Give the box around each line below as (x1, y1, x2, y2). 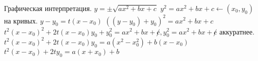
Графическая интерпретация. (4, 3, 92, 13)
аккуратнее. (219, 26, 254, 36)
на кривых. (4, 15, 38, 25)
